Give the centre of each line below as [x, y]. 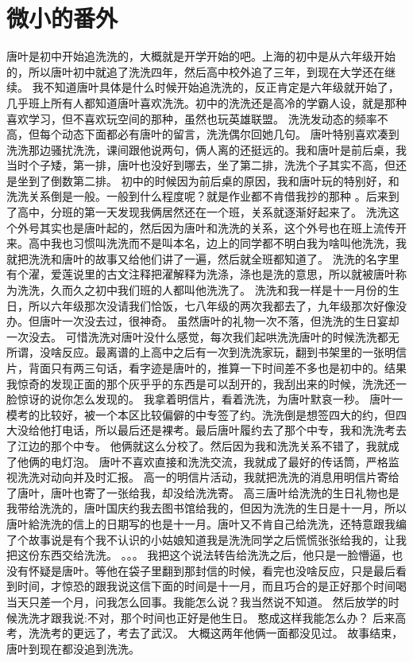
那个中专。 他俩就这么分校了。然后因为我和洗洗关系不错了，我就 [219, 445]
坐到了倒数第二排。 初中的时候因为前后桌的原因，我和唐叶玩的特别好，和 [208, 180]
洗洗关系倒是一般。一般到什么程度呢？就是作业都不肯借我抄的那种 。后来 [197, 196]
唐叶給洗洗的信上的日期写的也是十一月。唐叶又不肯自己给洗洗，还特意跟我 [201, 523]
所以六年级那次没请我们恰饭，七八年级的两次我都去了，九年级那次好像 [212, 305]
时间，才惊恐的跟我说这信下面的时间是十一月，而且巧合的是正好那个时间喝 [212, 586]
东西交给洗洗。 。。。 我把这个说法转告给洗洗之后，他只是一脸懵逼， [216, 555]
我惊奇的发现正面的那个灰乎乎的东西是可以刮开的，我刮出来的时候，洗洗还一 [206, 383]
